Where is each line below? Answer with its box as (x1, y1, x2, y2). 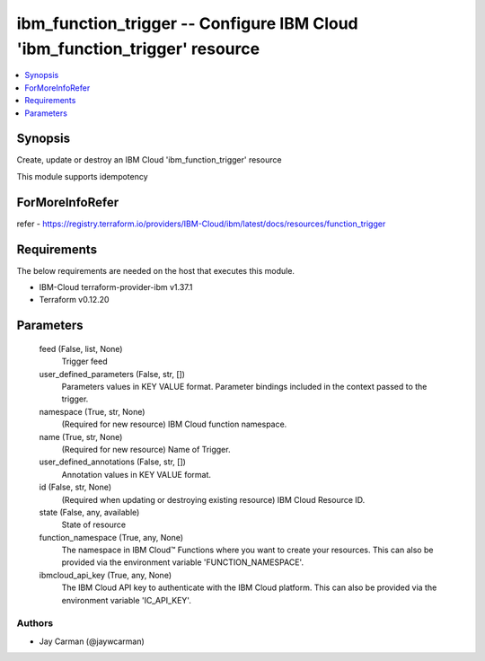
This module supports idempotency (16, 171, 148, 181)
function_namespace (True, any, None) (39, 532, 184, 542)
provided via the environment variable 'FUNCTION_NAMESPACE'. (61, 557, 304, 568)
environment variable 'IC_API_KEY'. (61, 595, 192, 605)
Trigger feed (61, 356, 108, 367)
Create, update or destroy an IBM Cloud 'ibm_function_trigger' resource (16, 154, 282, 165)
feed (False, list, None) (39, 343, 123, 354)
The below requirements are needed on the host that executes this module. (16, 265, 295, 276)
